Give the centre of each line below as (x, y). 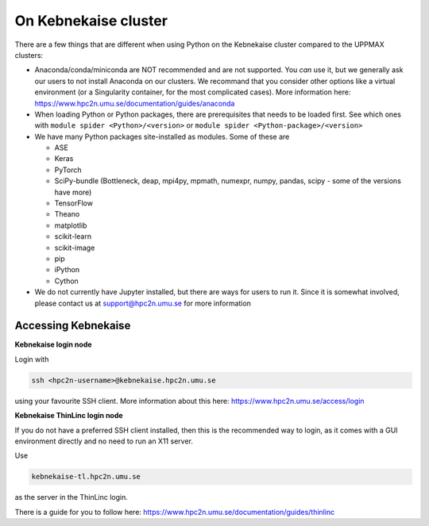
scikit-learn (73, 236)
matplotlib (71, 225)
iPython (67, 270)
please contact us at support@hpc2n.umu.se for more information (143, 303)
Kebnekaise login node (53, 344)
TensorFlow (73, 203)
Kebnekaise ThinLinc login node (69, 416)
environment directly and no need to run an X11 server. (104, 441)
